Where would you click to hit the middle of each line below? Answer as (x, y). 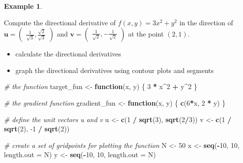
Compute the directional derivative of (60, 22)
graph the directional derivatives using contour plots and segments (114, 70)
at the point (146, 34)
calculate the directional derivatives (68, 54)
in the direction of (206, 22)
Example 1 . (23, 6)
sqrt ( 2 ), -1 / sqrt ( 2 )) (37, 129)
